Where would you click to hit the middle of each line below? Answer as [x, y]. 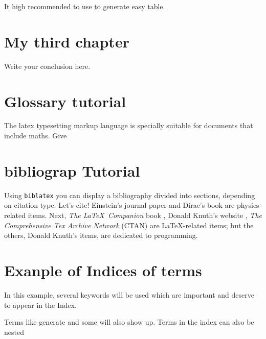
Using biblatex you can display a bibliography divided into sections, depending [130, 195]
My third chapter [67, 41]
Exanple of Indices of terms [103, 270]
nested [14, 332]
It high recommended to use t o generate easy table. [85, 6]
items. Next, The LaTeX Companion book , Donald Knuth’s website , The [145, 215]
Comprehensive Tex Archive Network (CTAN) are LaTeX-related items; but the [129, 225]
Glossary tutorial [65, 101]
